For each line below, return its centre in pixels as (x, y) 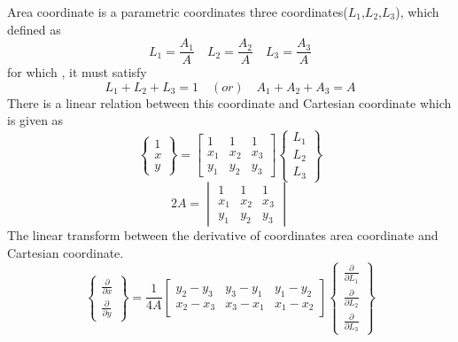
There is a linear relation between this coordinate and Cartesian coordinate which (229, 102)
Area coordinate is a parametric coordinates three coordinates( (178, 12)
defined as (34, 29)
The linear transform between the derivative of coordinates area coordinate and (223, 235)
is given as (35, 120)
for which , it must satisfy (77, 72)
